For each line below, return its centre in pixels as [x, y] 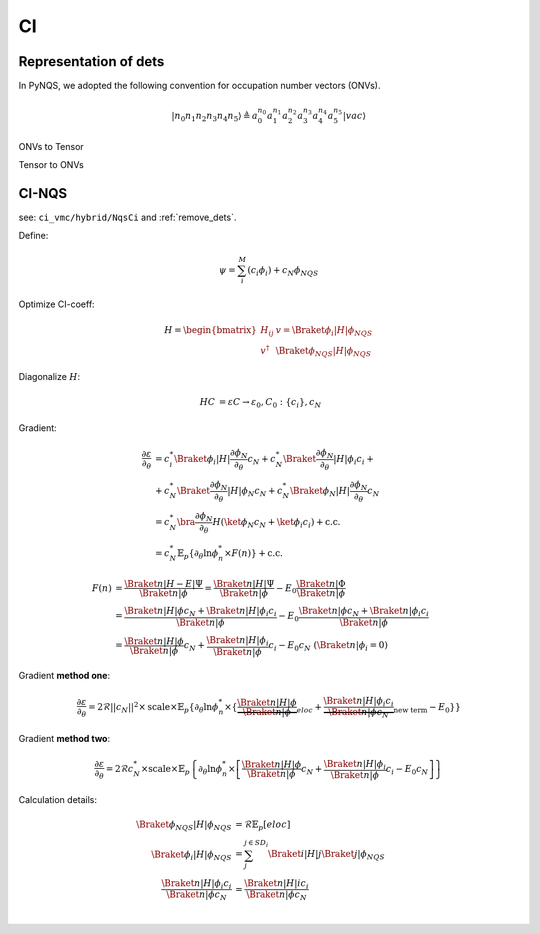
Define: [33, 236]
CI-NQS [43, 193]
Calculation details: [58, 799]
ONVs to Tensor [51, 146]
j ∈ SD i [256, 843]
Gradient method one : [64, 676]
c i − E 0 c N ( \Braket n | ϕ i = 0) [328, 647]
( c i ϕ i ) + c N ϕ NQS [282, 271]
